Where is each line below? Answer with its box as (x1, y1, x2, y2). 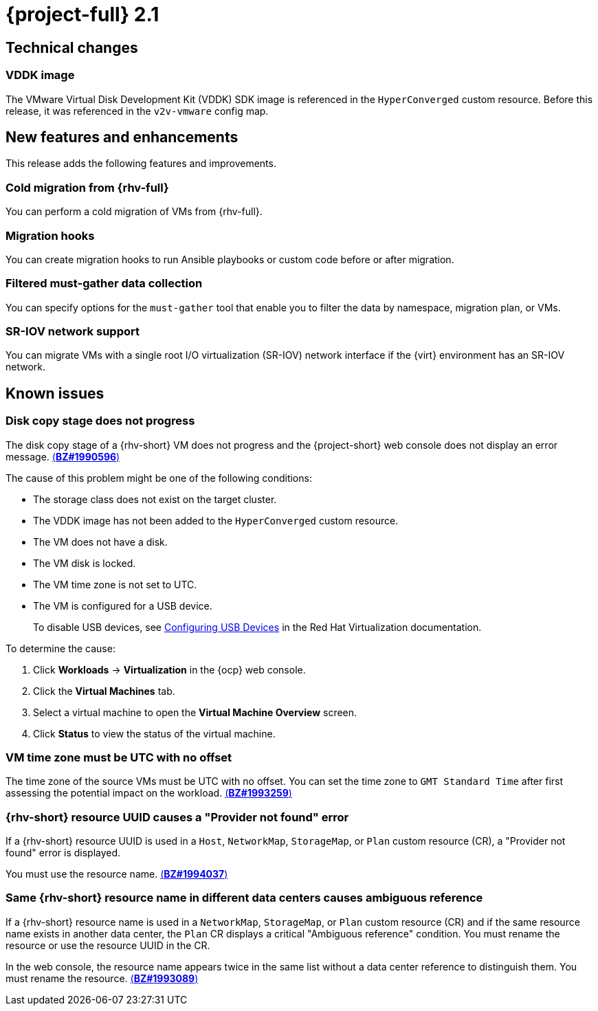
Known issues (5, 384, 104, 402)
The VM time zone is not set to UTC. (33, 578, 197, 590)
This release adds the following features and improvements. (5, 157, 276, 170)
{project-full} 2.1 (5, 3, 159, 26)
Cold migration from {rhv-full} (5, 180, 169, 195)
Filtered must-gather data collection (5, 276, 203, 291)
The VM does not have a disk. (33, 535, 168, 548)
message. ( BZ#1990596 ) (5, 450, 120, 463)
